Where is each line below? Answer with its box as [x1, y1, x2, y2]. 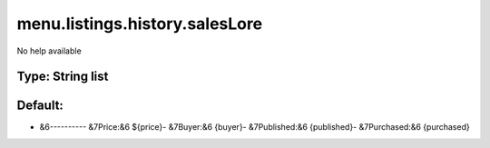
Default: [16, 98, 64, 113]
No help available [16, 45, 82, 56]
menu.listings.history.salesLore [16, 14, 263, 34]
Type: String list [16, 69, 109, 84]
